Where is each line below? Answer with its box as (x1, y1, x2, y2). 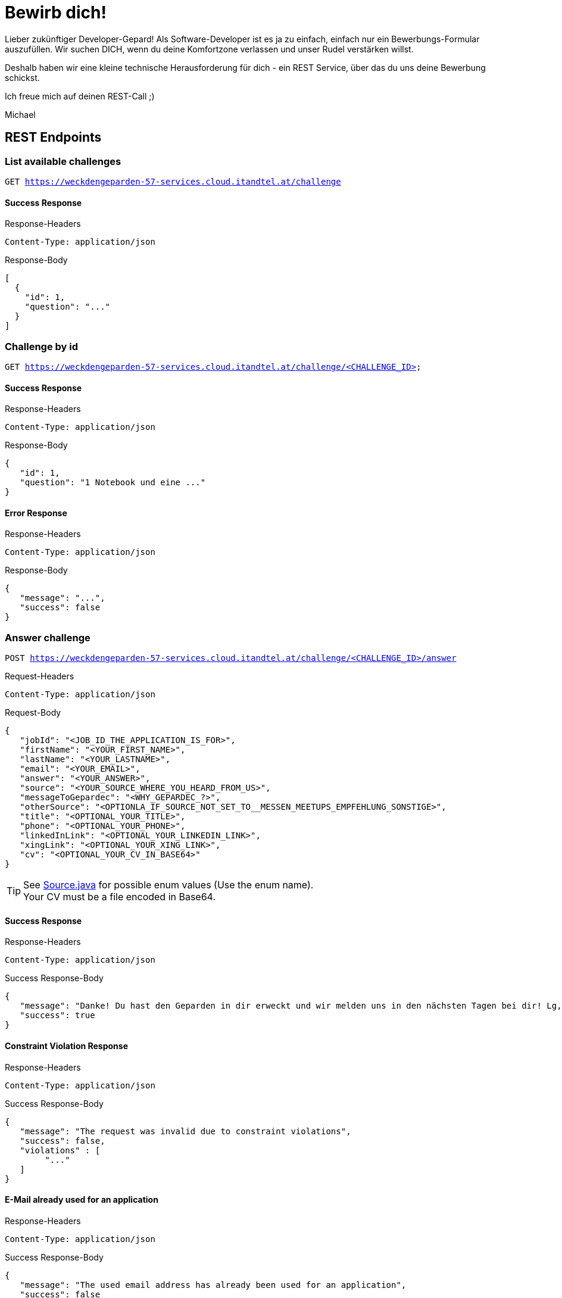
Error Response (5, 507, 67, 518)
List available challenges (5, 155, 121, 167)
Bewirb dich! (5, 2, 107, 23)
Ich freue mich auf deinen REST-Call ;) (5, 91, 155, 101)
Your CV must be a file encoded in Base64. (23, 891, 216, 903)
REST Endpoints (5, 130, 102, 145)
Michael (5, 109, 36, 120)
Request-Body (5, 707, 61, 718)
